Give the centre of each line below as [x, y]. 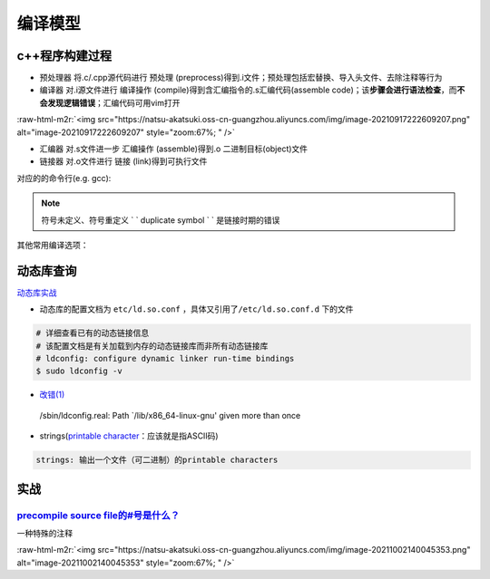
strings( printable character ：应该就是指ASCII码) [129, 436]
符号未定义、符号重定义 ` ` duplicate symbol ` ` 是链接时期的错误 [161, 220]
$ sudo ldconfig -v [79, 371]
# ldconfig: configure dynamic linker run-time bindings [165, 359]
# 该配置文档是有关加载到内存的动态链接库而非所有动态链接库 [152, 346]
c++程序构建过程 [64, 56]
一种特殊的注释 [44, 533]
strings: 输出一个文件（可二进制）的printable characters [157, 460]
